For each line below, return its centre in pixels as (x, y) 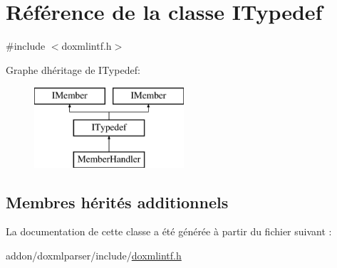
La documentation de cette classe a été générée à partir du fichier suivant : (169, 231)
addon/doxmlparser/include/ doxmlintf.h (94, 256)
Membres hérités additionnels (117, 202)
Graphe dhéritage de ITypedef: (73, 69)
